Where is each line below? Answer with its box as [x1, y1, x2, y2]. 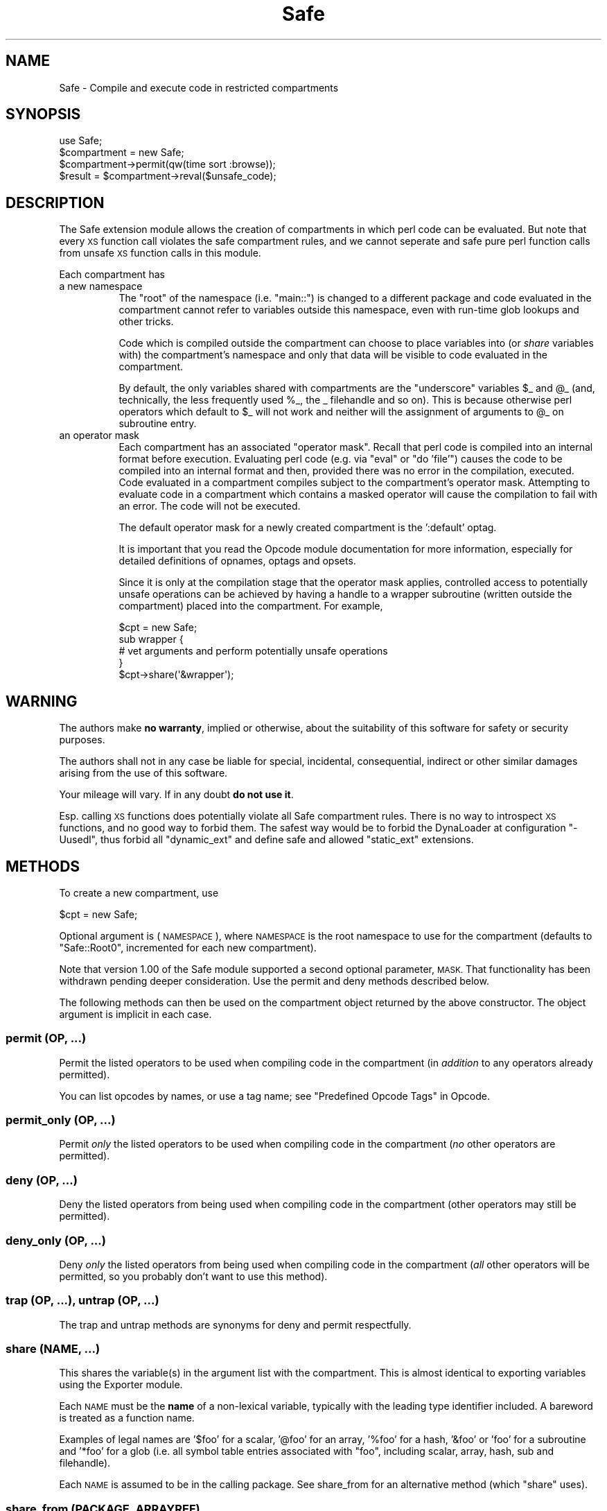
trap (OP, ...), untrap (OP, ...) [6, 1293, 159, 1308]
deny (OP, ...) [6, 1173, 78, 1187]
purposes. [59, 734, 105, 746]
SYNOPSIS [6, 105, 81, 123]
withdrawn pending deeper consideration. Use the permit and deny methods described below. [59, 974, 489, 987]
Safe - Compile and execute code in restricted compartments [59, 81, 339, 94]
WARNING [6, 692, 78, 710]
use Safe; [59, 135, 103, 147]
